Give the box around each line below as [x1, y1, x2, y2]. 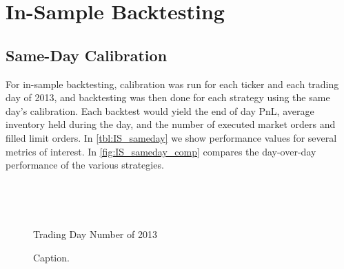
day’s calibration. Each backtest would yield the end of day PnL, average [6, 103, 314, 118]
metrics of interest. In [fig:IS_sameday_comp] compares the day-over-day [6, 144, 316, 158]
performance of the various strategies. [6, 158, 164, 172]
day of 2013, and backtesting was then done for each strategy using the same [6, 90, 330, 105]
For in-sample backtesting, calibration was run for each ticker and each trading [6, 76, 339, 91]
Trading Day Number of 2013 [33, 226, 157, 241]
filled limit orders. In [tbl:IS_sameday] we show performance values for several [6, 130, 337, 144]
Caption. [33, 250, 70, 264]
